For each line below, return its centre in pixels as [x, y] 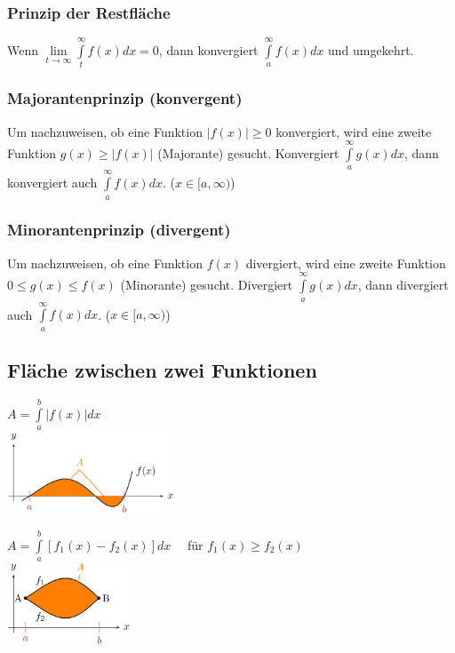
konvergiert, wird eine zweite [354, 131]
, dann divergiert [403, 285]
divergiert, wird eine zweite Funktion [346, 263]
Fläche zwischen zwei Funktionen [162, 370]
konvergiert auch [52, 183]
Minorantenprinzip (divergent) [119, 230]
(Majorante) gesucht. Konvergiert [248, 152]
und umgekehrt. [371, 50]
